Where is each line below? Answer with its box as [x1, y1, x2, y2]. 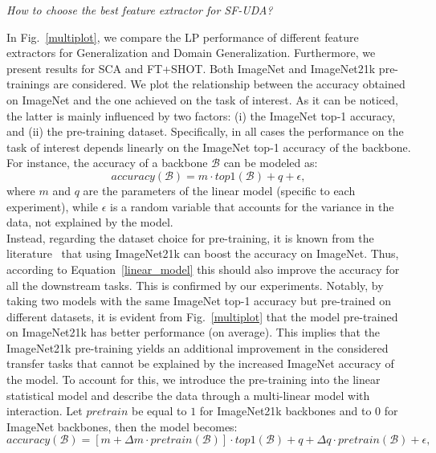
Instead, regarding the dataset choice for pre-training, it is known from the [6, 229, 374, 246]
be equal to [132, 402, 187, 419]
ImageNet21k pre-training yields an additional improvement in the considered [6, 339, 389, 356]
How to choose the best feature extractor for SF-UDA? [6, 2, 273, 18]
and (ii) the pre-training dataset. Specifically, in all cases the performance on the [6, 123, 404, 140]
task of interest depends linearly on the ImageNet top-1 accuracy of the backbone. [6, 138, 411, 155]
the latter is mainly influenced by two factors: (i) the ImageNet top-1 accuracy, [6, 107, 396, 124]
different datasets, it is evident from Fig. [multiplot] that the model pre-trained [6, 308, 398, 324]
